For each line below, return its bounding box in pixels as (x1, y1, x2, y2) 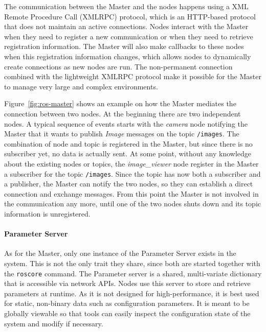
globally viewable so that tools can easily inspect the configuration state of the (4, 308, 251, 319)
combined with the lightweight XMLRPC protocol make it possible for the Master (4, 71, 261, 82)
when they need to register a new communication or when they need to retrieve (4, 31, 253, 41)
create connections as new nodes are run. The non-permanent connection (4, 61, 233, 72)
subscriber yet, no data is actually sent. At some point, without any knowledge (4, 148, 252, 159)
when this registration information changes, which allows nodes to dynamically (4, 51, 251, 61)
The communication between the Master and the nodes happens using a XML (4, 1, 249, 11)
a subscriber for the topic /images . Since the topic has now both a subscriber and (4, 168, 261, 179)
